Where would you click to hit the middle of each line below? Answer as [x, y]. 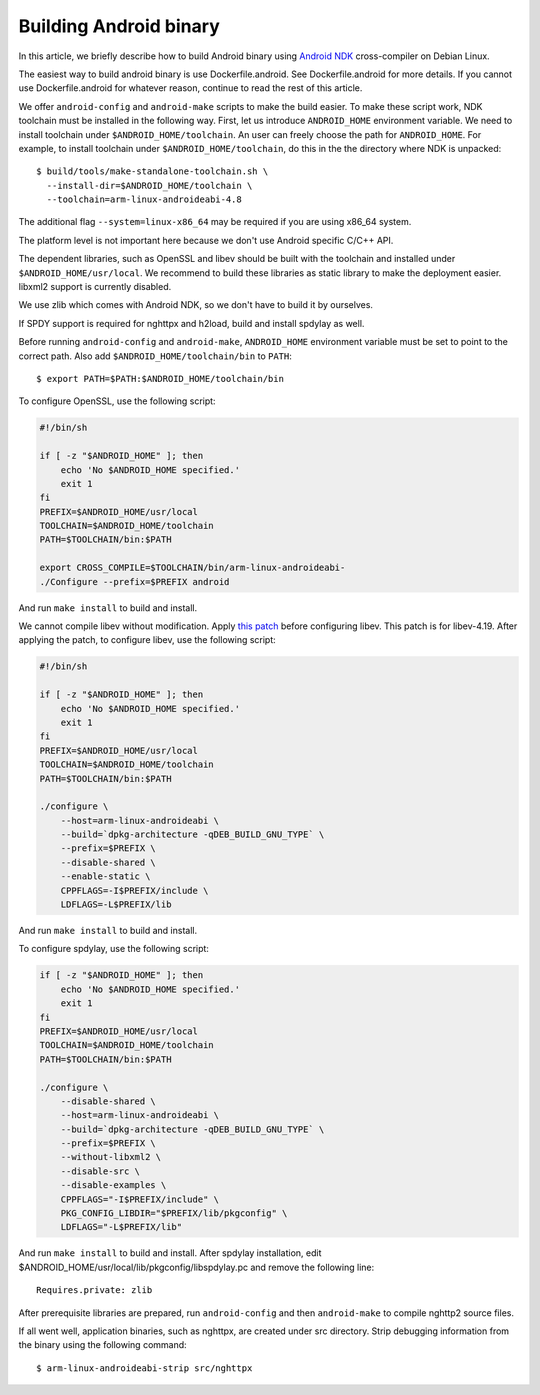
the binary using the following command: [102, 1345]
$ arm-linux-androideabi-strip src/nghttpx [144, 1368]
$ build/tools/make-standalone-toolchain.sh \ [152, 171]
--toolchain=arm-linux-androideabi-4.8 [144, 199]
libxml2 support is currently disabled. [95, 287]
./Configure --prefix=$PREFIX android [134, 581]
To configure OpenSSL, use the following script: [117, 401]
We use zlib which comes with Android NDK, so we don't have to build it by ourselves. [196, 305]
